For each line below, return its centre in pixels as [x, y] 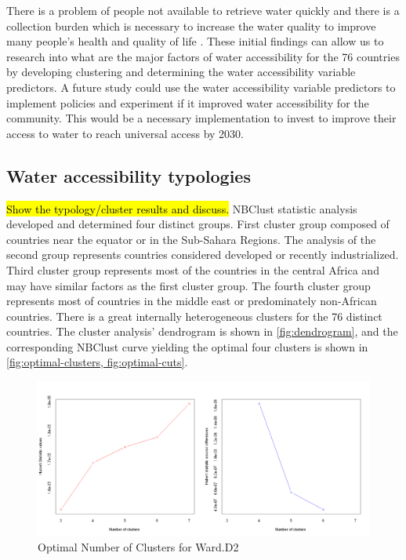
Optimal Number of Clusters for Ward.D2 [138, 547]
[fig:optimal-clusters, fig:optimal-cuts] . [97, 362]
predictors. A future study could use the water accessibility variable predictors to [201, 87]
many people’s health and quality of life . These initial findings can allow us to [195, 41]
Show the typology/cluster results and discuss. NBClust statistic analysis [182, 208]
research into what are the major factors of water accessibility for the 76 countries [203, 56]
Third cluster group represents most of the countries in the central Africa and [193, 269]
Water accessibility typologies [129, 175]
